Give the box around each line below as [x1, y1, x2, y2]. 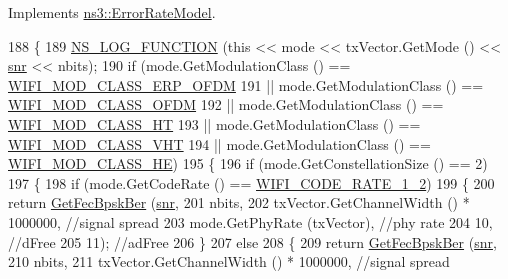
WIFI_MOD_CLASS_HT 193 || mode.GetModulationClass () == [8, 113, 421, 134]
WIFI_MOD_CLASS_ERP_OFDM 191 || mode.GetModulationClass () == [8, 74, 484, 95]
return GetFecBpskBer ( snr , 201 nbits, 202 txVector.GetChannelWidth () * [8, 192, 470, 213]
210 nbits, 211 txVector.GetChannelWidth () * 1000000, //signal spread [8, 251, 450, 272]
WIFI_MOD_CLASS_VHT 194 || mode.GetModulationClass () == [8, 133, 431, 154]
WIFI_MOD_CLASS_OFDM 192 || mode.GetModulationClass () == [8, 94, 444, 115]
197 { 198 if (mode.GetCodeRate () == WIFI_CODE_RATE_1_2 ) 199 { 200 [8, 172, 495, 193]
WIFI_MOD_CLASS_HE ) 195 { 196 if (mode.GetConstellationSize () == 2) [8, 153, 488, 174]
